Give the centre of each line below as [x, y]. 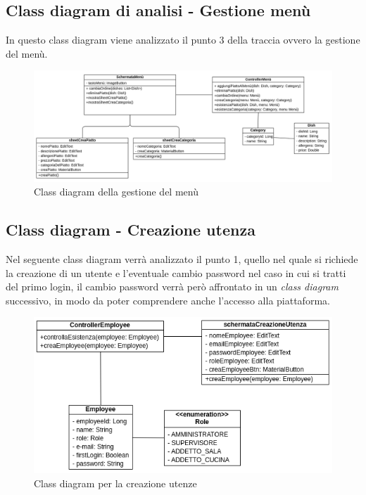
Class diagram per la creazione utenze [115, 483]
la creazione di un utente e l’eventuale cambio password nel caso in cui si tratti [176, 272]
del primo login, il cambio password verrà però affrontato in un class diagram [172, 287]
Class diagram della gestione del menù [116, 192]
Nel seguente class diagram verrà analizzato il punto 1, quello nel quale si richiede [182, 258]
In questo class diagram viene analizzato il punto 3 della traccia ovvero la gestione [183, 40]
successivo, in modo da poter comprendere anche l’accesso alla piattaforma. [168, 300]
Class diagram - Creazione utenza [131, 230]
